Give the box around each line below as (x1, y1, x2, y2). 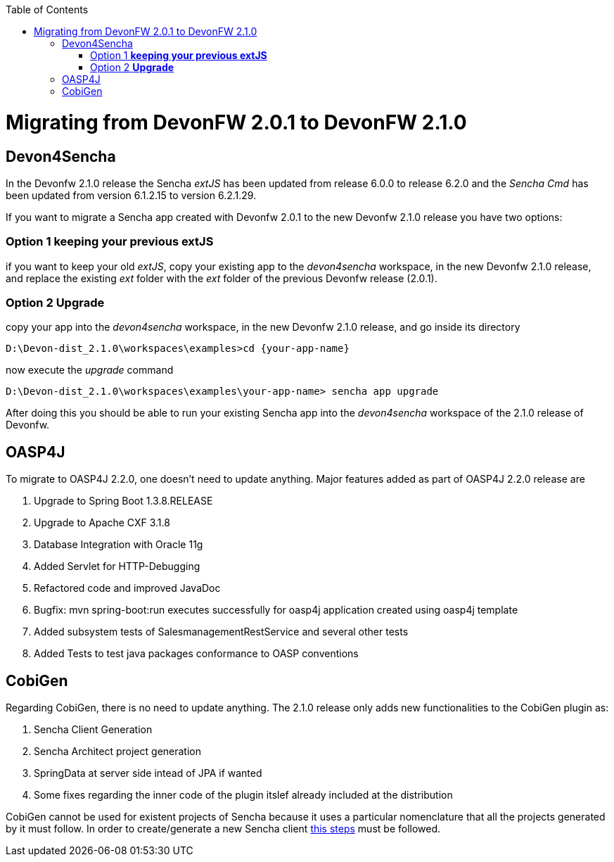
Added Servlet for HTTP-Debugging (34, 560, 200, 573)
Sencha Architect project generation (34, 745, 201, 758)
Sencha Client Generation (34, 723, 153, 736)
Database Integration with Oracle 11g (34, 538, 203, 551)
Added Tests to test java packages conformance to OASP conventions (34, 647, 359, 660)
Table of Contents (6, 4, 89, 15)
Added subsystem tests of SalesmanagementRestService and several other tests (34, 626, 409, 638)
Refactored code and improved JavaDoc (34, 582, 221, 595)
